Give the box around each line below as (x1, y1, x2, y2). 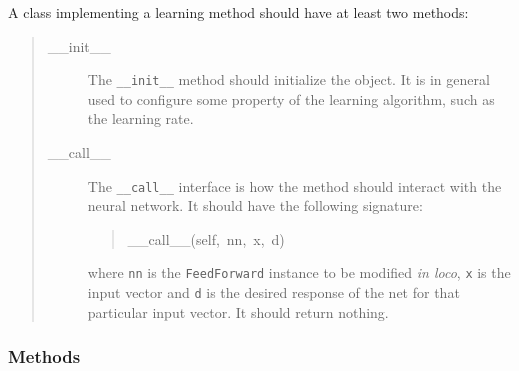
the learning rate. (87, 108, 194, 129)
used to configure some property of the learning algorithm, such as (87, 88, 495, 109)
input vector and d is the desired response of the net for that (87, 282, 460, 303)
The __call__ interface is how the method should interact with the (87, 175, 502, 196)
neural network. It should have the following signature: (87, 195, 423, 216)
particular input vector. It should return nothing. (87, 301, 389, 322)
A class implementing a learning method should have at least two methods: (8, 2, 469, 22)
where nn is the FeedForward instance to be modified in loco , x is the (87, 262, 511, 283)
